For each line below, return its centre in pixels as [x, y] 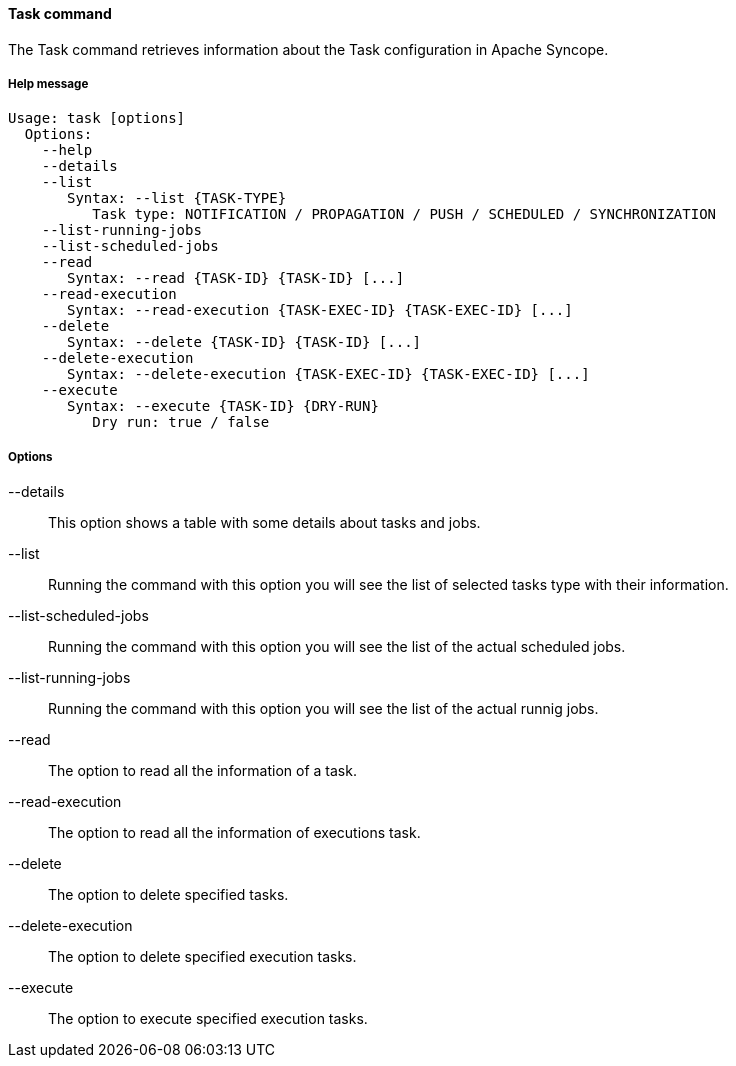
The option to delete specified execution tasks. [202, 957]
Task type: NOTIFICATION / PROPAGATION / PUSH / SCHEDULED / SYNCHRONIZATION [404, 214]
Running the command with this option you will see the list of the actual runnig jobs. [323, 709]
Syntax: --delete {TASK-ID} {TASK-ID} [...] [244, 342]
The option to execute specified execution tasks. [208, 1019]
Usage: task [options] [97, 118]
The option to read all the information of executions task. [234, 833]
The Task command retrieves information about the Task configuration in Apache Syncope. [308, 49]
